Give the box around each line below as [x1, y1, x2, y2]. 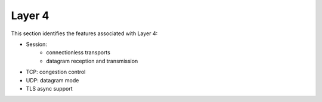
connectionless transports [46, 49, 110, 56]
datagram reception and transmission [46, 57, 138, 64]
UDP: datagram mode [26, 76, 79, 84]
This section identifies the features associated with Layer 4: [11, 30, 158, 37]
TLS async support [26, 85, 73, 92]
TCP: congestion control [26, 69, 86, 76]
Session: [26, 41, 48, 48]
